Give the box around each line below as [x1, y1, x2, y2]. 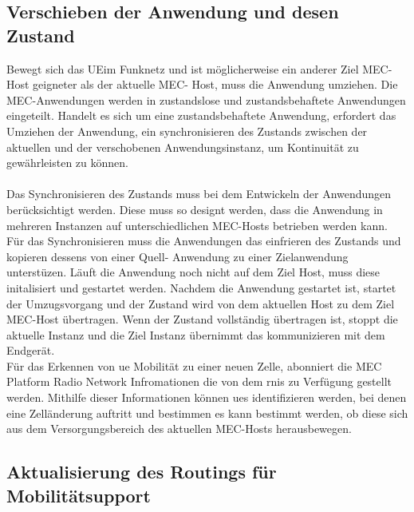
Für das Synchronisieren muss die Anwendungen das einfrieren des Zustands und [6, 232, 401, 249]
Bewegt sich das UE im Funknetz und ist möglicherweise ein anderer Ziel [6, 60, 359, 77]
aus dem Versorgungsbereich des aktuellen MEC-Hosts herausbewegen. [6, 420, 352, 437]
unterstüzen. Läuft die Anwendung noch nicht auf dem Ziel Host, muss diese [6, 264, 380, 280]
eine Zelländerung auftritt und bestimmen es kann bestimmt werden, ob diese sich [6, 404, 408, 421]
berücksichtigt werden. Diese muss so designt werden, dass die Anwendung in [6, 200, 383, 217]
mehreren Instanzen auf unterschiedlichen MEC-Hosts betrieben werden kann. [6, 216, 388, 233]
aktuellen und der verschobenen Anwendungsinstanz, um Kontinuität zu [6, 138, 359, 155]
